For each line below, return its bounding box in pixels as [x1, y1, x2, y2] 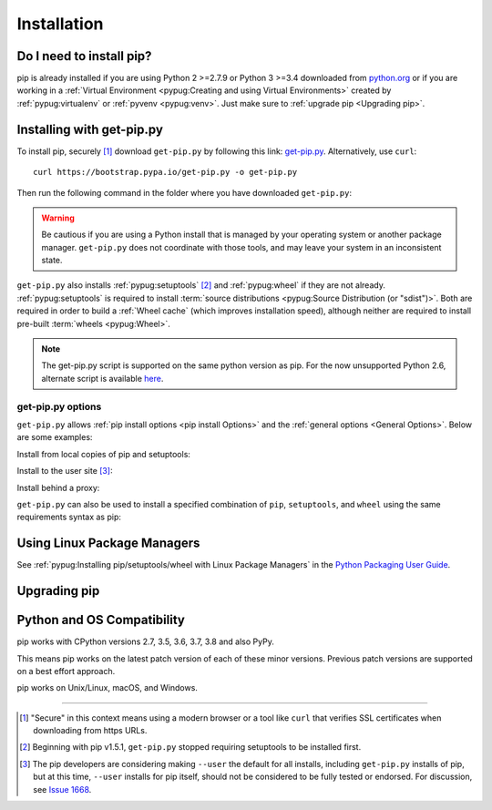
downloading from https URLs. [33, 725, 148, 736]
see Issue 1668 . [33, 784, 92, 795]
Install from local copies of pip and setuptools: [16, 448, 191, 459]
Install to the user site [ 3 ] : [16, 466, 113, 477]
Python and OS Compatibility [16, 612, 186, 628]
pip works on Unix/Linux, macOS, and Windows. [16, 682, 198, 693]
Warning [41, 212, 75, 223]
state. [41, 255, 63, 266]
